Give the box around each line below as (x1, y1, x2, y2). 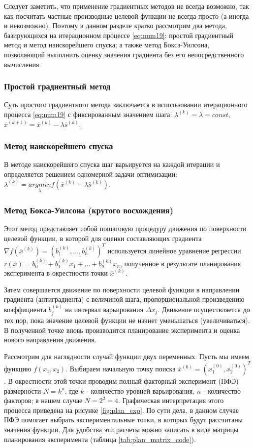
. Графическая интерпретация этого (118, 395, 224, 406)
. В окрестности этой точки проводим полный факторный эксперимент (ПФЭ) (4, 375, 239, 386)
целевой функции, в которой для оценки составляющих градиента (4, 233, 202, 243)
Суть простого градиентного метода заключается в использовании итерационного (4, 99, 248, 110)
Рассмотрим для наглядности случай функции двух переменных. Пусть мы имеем (4, 351, 249, 361)
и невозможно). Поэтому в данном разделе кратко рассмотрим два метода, (4, 20, 227, 31)
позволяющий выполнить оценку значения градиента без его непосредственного (4, 49, 244, 59)
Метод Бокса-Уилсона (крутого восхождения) (4, 204, 174, 216)
